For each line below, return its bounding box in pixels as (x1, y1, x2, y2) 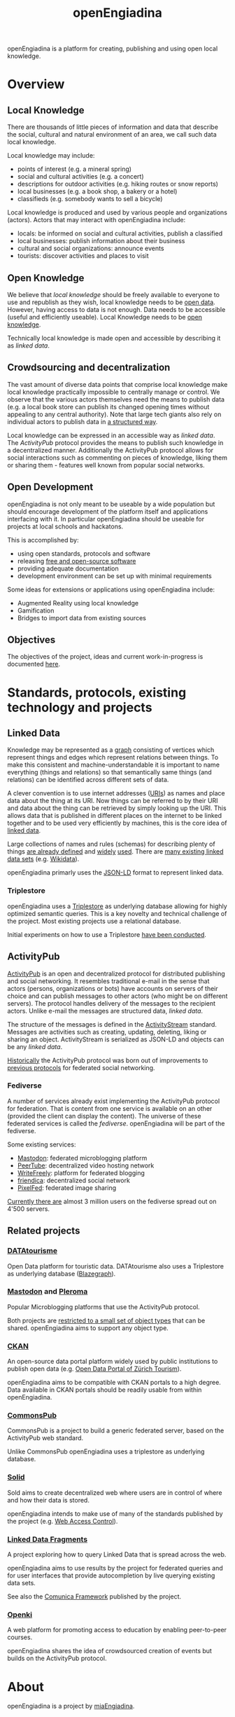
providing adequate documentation (17, 564, 119, 573)
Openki (7, 1610, 33, 1620)
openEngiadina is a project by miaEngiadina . (7, 1702, 135, 1711)
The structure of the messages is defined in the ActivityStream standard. (7, 1020, 217, 1028)
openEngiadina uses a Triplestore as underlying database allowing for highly (7, 902, 227, 910)
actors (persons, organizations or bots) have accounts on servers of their (7, 984, 218, 992)
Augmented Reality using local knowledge (17, 598, 138, 607)
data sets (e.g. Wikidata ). (7, 855, 80, 863)
